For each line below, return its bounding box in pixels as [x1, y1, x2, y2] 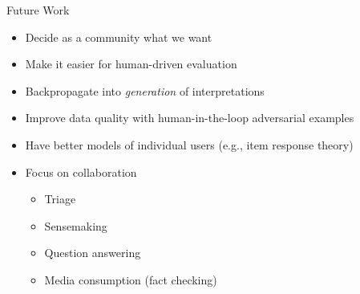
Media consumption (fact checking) [44, 271, 217, 288]
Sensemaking [44, 217, 107, 234]
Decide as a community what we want [25, 28, 212, 45]
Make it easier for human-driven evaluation [25, 55, 237, 72]
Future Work [6, 2, 70, 18]
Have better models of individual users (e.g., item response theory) [25, 136, 354, 153]
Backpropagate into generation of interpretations [25, 82, 265, 99]
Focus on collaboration [25, 163, 137, 180]
